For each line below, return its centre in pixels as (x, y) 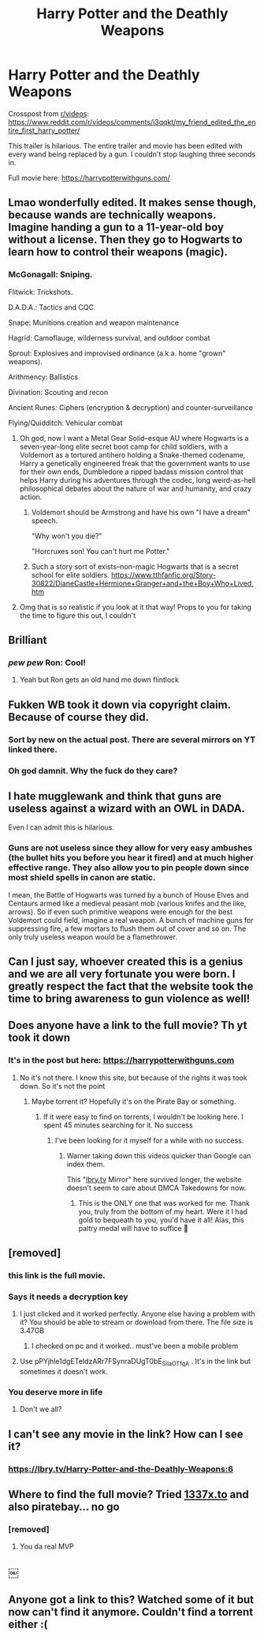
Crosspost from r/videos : (48, 113)
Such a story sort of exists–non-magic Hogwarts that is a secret (135, 567)
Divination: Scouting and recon (58, 392)
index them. (86, 1164)
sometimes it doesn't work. (63, 1372)
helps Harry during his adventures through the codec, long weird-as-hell (138, 480)
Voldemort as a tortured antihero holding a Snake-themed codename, (132, 454)
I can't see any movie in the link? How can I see (126, 1434)
